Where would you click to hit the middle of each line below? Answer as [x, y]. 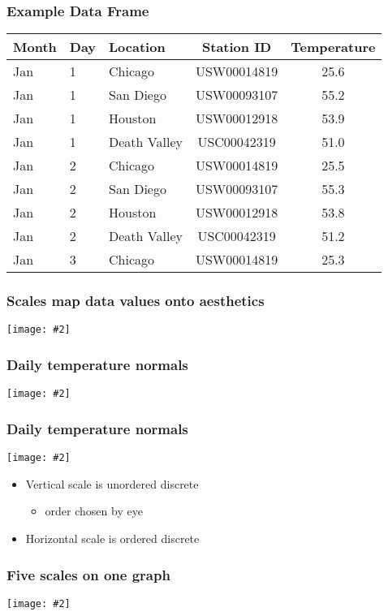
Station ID [237, 47]
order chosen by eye [94, 511]
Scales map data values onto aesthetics [136, 301]
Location [137, 47]
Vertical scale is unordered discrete [112, 483]
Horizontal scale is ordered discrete [112, 538]
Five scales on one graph [88, 574]
